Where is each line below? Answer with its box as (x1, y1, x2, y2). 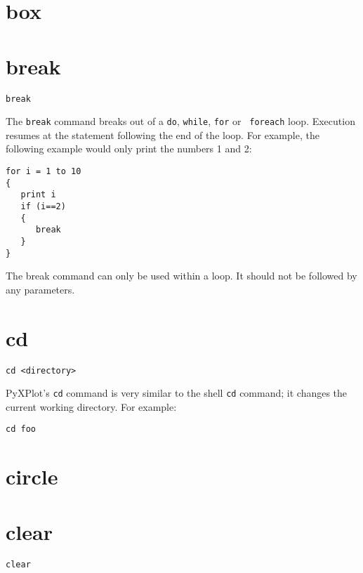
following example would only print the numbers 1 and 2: (6, 141, 252, 156)
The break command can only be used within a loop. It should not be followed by (6, 268, 357, 283)
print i (20, 190, 56, 200)
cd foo (6, 424, 36, 435)
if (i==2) (20, 201, 66, 211)
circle (6, 462, 58, 491)
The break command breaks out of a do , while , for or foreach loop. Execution (6, 114, 355, 129)
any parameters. (6, 282, 75, 296)
